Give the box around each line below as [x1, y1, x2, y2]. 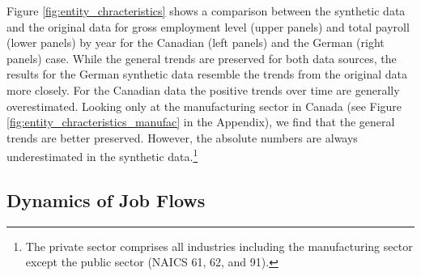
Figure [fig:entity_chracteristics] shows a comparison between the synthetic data [6, 2, 406, 19]
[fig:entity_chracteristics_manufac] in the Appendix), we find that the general [6, 113, 395, 130]
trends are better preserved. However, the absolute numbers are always [6, 129, 358, 146]
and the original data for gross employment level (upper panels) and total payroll [6, 18, 410, 35]
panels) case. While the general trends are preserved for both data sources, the [6, 49, 397, 66]
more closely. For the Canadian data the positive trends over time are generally [6, 81, 400, 98]
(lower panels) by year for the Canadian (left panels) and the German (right [6, 34, 385, 51]
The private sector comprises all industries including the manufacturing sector [25, 237, 413, 254]
